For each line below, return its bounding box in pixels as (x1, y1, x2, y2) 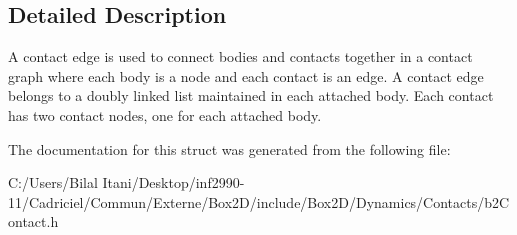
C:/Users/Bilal (8, 172, 98, 193)
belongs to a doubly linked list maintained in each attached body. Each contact (8, 85, 494, 106)
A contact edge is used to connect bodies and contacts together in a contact (8, 46, 473, 67)
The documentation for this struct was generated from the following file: (8, 138, 451, 159)
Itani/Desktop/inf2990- (102, 172, 245, 193)
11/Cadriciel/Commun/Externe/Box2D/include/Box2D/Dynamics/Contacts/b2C (8, 191, 510, 212)
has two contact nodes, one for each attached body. (8, 104, 322, 125)
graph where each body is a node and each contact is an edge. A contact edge (8, 65, 484, 86)
